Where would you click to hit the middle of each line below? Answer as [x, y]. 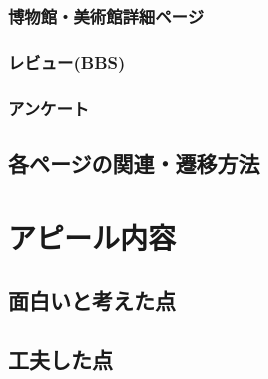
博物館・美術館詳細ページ [106, 15]
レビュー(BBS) [67, 61]
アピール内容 [92, 236]
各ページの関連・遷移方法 [134, 162]
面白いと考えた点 [92, 300]
